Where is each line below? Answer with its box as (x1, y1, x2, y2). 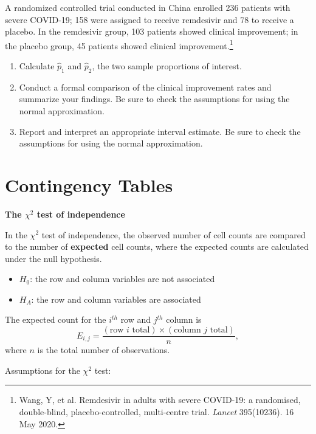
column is (166, 313, 202, 326)
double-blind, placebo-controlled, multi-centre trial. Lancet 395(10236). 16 (19, 405, 294, 418)
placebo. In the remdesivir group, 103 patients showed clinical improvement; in (5, 25, 298, 38)
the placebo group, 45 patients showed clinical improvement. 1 (5, 37, 233, 52)
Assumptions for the (5, 363, 80, 376)
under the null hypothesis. (5, 252, 102, 264)
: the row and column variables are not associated (30, 272, 215, 285)
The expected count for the (5, 313, 106, 326)
